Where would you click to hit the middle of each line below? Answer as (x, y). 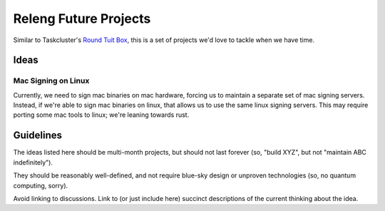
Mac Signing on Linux (51, 81)
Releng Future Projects (82, 19)
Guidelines (37, 135)
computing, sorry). (41, 185)
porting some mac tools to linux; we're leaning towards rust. (101, 115)
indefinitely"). (33, 162)
